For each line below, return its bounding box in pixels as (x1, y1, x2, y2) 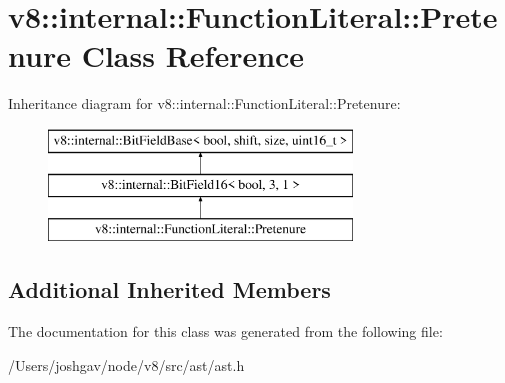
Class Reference (81, 35, 305, 76)
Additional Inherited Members (8, 274, 331, 305)
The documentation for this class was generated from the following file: (8, 321, 443, 342)
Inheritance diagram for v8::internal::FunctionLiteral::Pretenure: (8, 93, 401, 114)
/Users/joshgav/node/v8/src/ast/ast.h (8, 354, 245, 375)
